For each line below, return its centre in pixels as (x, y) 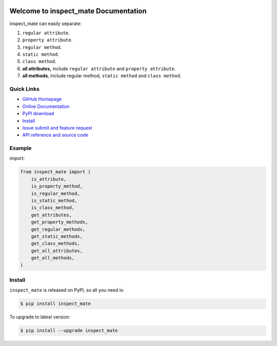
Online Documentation (46, 106)
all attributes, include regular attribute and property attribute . (99, 69)
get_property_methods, (60, 222)
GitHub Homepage (42, 99)
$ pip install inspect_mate (55, 304)
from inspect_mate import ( (55, 172)
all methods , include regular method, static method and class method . (102, 76)
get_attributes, (51, 215)
